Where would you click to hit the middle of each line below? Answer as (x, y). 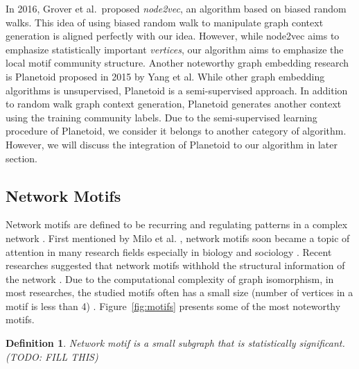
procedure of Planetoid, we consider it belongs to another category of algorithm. (176, 131)
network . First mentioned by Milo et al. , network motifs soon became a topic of (178, 238)
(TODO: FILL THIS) (52, 356)
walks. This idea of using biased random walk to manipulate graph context (165, 22)
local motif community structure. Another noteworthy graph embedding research (177, 63)
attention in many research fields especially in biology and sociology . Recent (169, 251)
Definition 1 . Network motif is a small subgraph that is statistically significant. (175, 343)
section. (21, 158)
